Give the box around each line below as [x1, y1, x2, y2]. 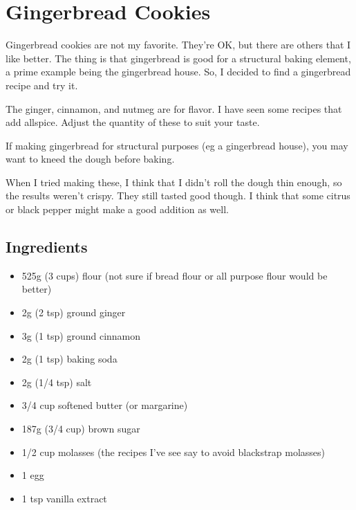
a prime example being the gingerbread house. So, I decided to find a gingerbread [6, 64, 351, 79]
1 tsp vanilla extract [21, 491, 107, 505]
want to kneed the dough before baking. [6, 152, 175, 166]
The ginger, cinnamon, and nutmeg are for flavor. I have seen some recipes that [6, 101, 342, 116]
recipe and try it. [6, 78, 78, 92]
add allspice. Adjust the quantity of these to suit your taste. [6, 115, 260, 129]
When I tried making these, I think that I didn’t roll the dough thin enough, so [6, 174, 342, 189]
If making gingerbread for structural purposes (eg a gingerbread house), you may [6, 138, 348, 152]
